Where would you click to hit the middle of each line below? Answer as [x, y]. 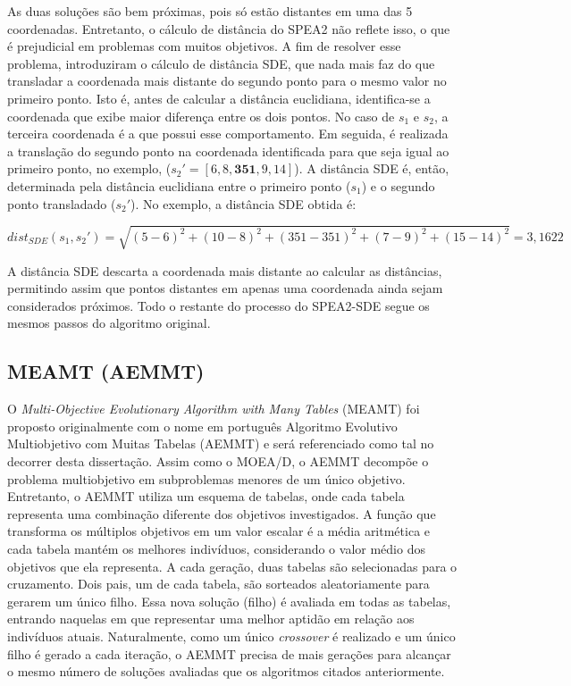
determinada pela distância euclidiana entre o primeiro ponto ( [179, 185]
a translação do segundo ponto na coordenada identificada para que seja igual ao [228, 151]
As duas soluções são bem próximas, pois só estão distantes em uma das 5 [210, 11]
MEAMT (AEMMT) [106, 371]
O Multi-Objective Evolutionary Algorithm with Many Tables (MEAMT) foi [214, 409]
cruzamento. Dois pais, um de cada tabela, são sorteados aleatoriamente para [218, 584]
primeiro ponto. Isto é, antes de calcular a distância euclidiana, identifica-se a [219, 98]
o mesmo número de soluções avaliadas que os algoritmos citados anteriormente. [226, 671]
